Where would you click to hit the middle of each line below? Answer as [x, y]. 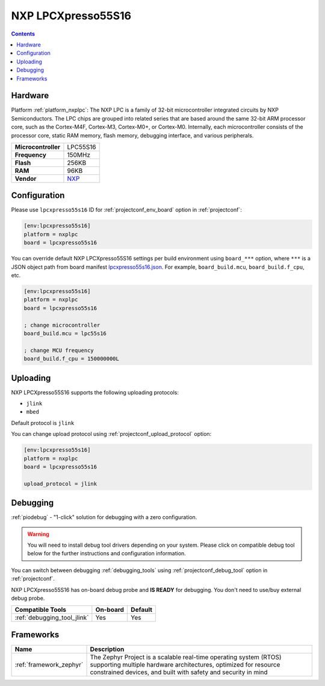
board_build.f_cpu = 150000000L [72, 359]
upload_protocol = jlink [60, 483]
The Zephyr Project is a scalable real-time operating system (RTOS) [186, 657]
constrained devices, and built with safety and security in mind [179, 672]
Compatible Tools [40, 610]
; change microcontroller [62, 325]
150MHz [79, 155]
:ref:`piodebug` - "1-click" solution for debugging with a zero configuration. [104, 517]
